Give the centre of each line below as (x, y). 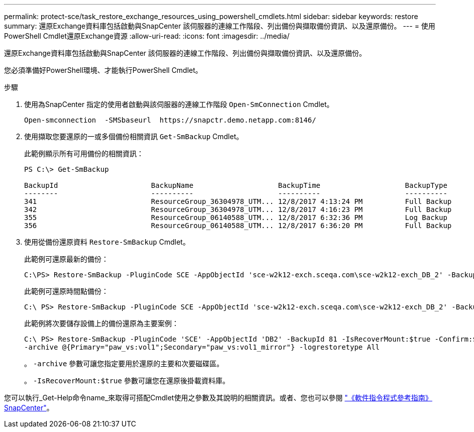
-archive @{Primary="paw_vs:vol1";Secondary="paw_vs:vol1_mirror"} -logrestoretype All (202, 347)
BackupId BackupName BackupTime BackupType (236, 185)
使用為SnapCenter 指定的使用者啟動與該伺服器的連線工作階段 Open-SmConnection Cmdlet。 (179, 104)
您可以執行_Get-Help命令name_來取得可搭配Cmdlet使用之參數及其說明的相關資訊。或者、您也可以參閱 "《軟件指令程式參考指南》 (218, 398)
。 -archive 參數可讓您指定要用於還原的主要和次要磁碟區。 (124, 363)
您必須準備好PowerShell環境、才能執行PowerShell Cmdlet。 (103, 70)
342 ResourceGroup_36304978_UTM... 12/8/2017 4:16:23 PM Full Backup (238, 209)
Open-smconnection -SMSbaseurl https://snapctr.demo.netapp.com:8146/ (170, 120)
